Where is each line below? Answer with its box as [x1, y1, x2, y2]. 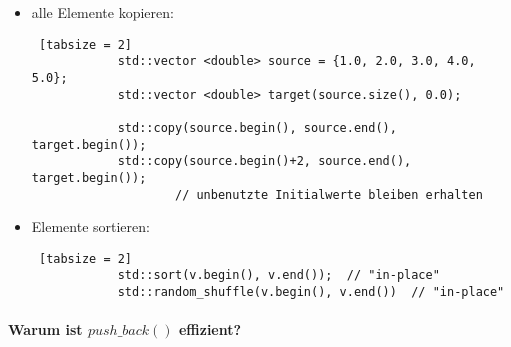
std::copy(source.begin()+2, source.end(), [117, 154, 412, 169]
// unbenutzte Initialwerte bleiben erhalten [174, 187, 483, 202]
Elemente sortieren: [31, 216, 150, 237]
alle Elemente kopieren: [31, 2, 174, 22]
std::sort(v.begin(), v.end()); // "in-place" [117, 268, 440, 283]
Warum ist [8, 319, 83, 340]
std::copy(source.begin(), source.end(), [117, 120, 397, 135]
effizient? [178, 319, 242, 340]
